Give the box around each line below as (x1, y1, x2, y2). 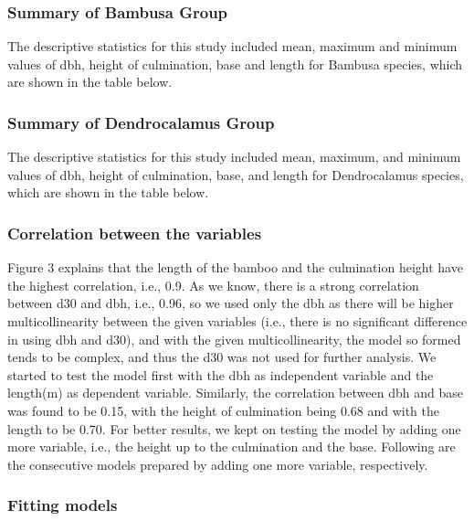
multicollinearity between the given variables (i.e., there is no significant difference (7, 312, 468, 330)
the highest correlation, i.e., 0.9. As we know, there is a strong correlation (7, 275, 419, 294)
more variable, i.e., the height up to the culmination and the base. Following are (7, 437, 456, 456)
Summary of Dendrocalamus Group (7, 111, 275, 133)
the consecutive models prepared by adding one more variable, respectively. (7, 454, 428, 473)
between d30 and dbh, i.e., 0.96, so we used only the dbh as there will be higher (7, 293, 454, 313)
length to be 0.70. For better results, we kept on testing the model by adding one (7, 419, 461, 438)
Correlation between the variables (7, 221, 262, 244)
